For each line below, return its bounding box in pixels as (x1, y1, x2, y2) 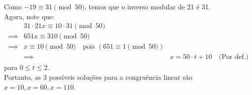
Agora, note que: (4, 11, 54, 21)
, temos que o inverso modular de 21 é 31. (84, 1, 211, 11)
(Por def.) (218, 54, 249, 61)
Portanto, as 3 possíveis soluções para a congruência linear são (4, 71, 192, 82)
